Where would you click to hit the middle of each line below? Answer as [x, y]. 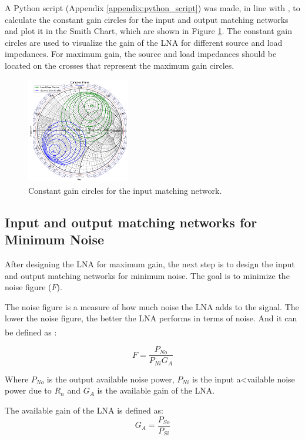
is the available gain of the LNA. [156, 390]
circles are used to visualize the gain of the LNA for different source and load [144, 42]
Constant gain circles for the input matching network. [125, 190]
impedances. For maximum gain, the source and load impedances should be [141, 54]
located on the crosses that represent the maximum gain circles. [120, 65]
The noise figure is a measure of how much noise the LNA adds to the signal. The [152, 306]
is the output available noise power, [110, 379]
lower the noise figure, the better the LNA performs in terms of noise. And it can [151, 318]
